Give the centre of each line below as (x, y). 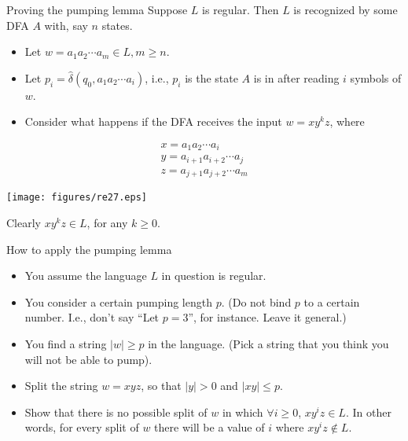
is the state (211, 77)
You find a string (66, 344)
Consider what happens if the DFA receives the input (153, 121)
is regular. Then (241, 9)
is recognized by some (346, 9)
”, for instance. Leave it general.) (267, 317)
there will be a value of (210, 427)
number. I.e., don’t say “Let (92, 317)
